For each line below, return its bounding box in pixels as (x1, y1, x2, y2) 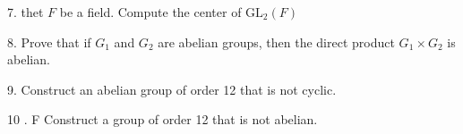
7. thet (7, 3, 44, 21)
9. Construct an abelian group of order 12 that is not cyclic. (7, 80, 337, 98)
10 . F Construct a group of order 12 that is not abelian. (7, 110, 318, 129)
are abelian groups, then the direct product (158, 32, 395, 51)
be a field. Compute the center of (59, 3, 242, 21)
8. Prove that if (7, 32, 91, 51)
